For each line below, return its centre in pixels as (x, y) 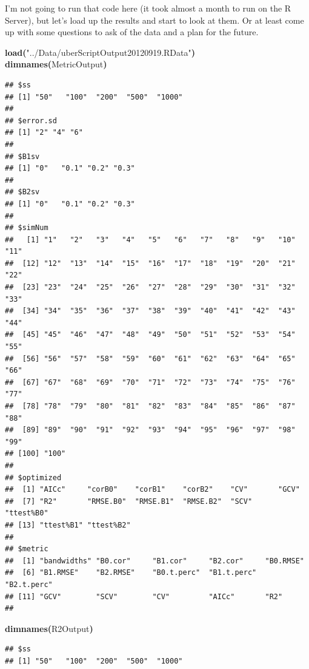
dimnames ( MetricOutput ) (56, 64)
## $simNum (27, 228)
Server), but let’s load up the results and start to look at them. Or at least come (154, 20)
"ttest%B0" (27, 513)
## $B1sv (22, 156)
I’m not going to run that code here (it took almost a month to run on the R (148, 8)
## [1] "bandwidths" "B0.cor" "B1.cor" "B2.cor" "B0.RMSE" (154, 561)
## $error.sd (31, 121)
